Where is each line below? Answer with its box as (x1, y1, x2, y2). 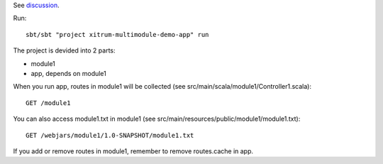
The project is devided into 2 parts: (13, 46, 116, 55)
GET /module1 (26, 99, 71, 106)
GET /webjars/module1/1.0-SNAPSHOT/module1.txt (26, 131, 194, 139)
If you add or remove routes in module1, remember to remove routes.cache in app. (13, 146, 254, 155)
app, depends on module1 (30, 69, 106, 77)
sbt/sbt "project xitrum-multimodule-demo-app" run (26, 31, 209, 38)
